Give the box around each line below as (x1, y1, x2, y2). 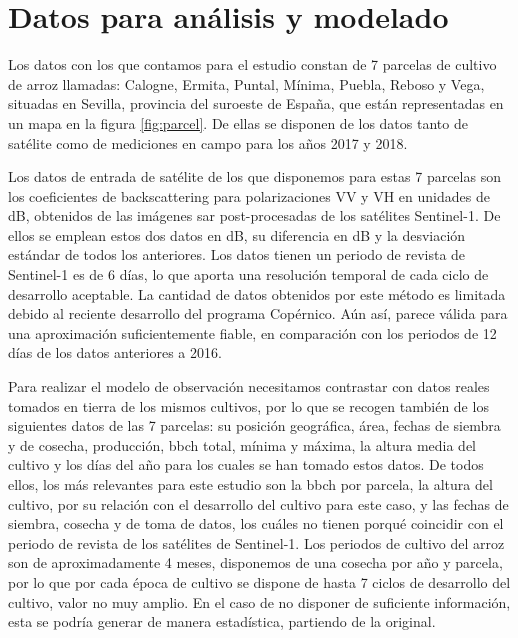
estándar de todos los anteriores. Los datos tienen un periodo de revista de (8, 244, 466, 265)
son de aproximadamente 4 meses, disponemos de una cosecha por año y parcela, (8, 552, 503, 573)
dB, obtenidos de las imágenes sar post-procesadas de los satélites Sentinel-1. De (8, 205, 501, 226)
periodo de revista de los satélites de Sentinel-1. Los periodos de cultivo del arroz (8, 532, 505, 553)
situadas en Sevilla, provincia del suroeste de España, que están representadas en (8, 93, 504, 114)
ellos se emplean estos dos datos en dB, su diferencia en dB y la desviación (8, 224, 466, 245)
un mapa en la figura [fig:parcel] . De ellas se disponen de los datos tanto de (8, 112, 468, 133)
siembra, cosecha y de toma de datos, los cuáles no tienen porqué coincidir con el (8, 513, 504, 534)
